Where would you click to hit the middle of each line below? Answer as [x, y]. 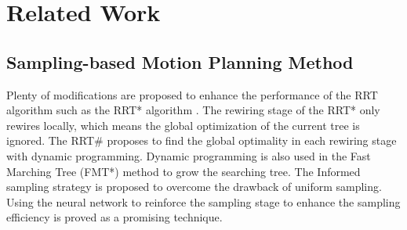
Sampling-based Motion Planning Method [180, 61]
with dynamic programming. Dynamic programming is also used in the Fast [189, 155]
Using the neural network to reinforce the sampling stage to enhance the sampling [203, 201]
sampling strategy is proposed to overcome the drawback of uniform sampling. [194, 187]
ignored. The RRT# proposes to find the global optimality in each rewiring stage [202, 140]
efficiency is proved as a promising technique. [114, 217]
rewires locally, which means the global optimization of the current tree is [183, 125]
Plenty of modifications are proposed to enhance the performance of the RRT [192, 94]
